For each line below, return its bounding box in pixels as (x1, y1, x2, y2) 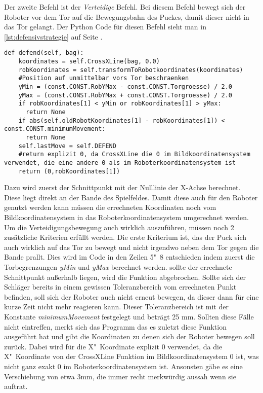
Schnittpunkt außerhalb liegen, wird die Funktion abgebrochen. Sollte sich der (4, 271, 246, 282)
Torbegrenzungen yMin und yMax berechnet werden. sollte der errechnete (4, 261, 232, 272)
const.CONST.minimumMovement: (4, 125, 106, 133)
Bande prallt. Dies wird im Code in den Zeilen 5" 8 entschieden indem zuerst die (4, 252, 255, 262)
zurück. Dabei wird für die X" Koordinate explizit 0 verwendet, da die (4, 341, 223, 351)
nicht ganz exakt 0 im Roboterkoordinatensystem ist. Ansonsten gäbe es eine (4, 361, 243, 371)
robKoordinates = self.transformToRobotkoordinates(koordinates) (18, 66, 243, 74)
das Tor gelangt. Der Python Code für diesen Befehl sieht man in (4, 21, 206, 32)
